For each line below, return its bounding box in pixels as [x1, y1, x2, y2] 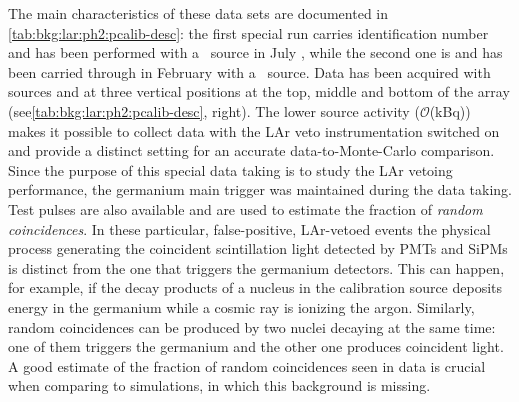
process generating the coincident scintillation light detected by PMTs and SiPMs [8, 238, 508, 259]
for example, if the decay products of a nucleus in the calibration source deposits [8, 277, 503, 298]
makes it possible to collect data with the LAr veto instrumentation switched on [8, 120, 500, 141]
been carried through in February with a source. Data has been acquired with [8, 61, 491, 82]
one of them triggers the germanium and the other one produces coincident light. [8, 336, 504, 357]
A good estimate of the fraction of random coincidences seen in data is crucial [8, 355, 486, 376]
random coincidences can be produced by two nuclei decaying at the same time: [8, 316, 496, 337]
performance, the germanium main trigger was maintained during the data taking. [8, 179, 512, 200]
